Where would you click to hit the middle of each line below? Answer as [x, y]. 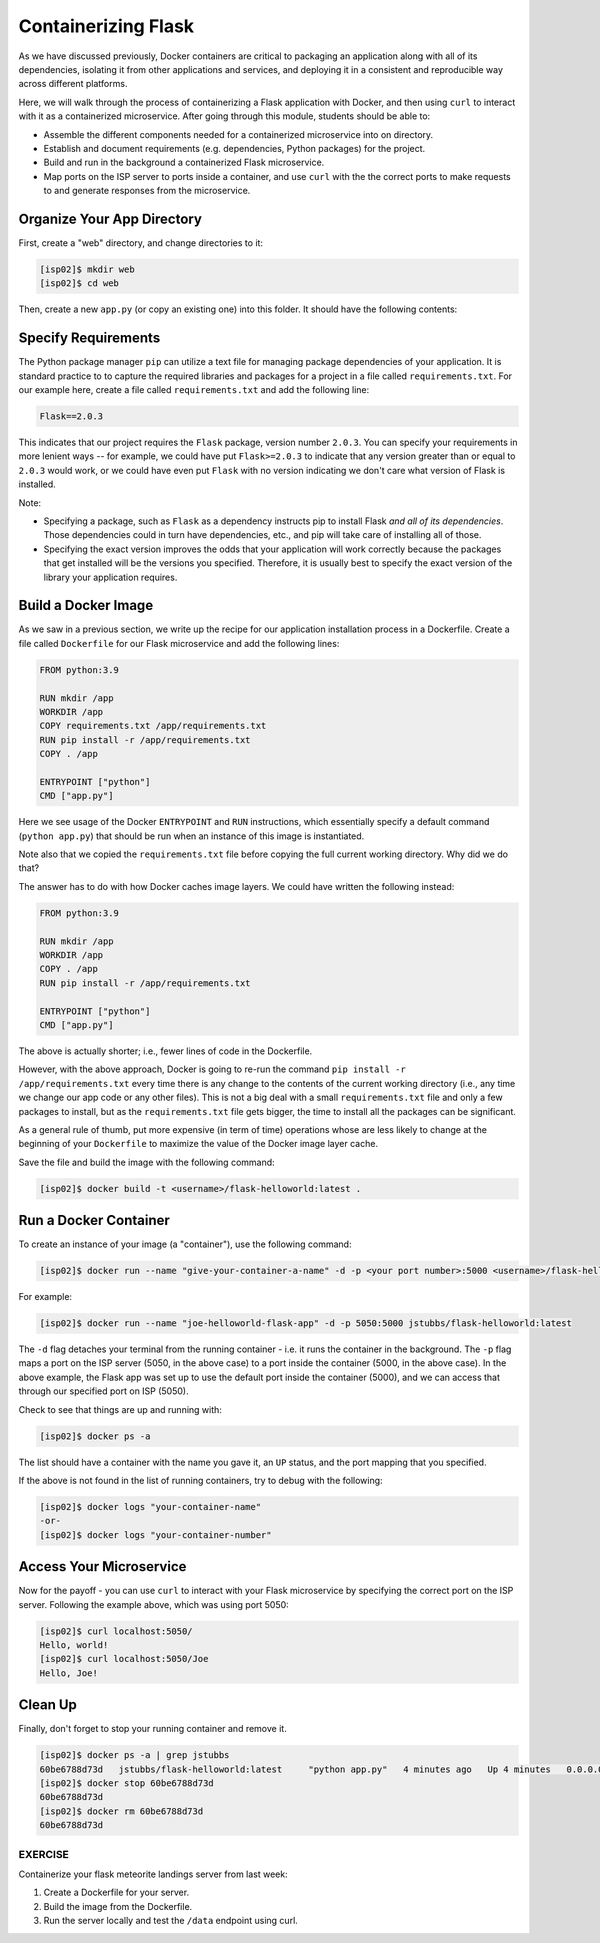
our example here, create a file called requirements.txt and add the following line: [194, 390]
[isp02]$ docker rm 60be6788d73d [121, 1811]
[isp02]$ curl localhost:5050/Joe [124, 1659]
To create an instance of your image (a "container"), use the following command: [185, 1244]
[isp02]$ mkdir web [87, 269]
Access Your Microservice [102, 1566]
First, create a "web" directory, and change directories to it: [141, 242]
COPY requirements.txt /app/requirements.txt [153, 726]
